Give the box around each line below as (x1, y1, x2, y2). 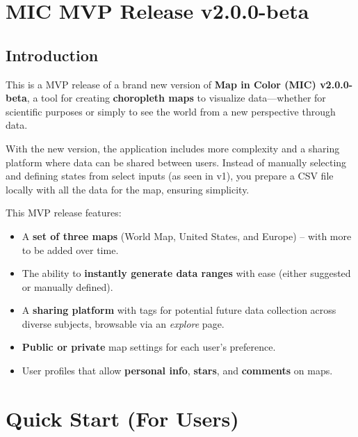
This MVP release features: (6, 205, 122, 220)
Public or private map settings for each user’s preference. (22, 340, 276, 354)
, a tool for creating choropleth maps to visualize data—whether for (26, 90, 326, 105)
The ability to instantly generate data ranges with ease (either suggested (22, 266, 351, 280)
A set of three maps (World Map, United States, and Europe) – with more (22, 228, 352, 243)
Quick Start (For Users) (6, 404, 239, 432)
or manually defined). (22, 279, 113, 294)
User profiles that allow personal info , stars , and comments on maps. (22, 363, 333, 378)
